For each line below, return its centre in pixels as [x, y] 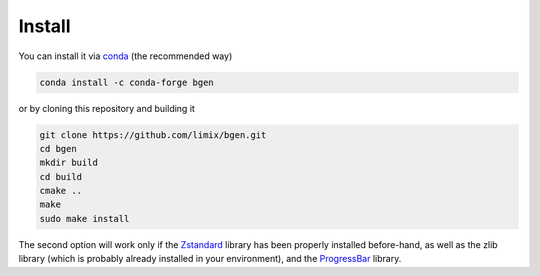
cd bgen [58, 148]
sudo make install [84, 218]
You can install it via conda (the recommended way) [125, 56]
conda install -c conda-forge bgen [126, 82]
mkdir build [69, 163]
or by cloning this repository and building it [106, 108]
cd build [61, 176]
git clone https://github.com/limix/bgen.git [153, 134]
